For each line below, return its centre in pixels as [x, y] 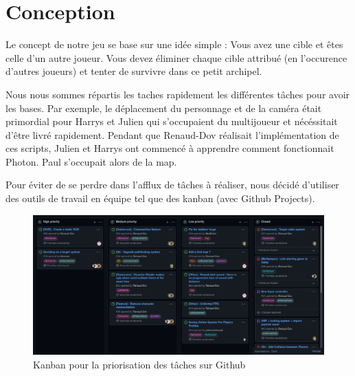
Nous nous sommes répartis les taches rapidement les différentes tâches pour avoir [178, 94]
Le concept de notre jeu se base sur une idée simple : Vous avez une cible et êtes [174, 44]
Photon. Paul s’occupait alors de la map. [91, 161]
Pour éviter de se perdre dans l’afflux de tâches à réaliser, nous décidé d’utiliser [172, 185]
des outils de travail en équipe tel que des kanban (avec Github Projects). [160, 198]
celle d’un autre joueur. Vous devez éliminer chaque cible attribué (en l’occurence [176, 57]
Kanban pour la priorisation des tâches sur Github [139, 364]
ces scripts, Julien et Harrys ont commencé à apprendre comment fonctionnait [170, 148]
